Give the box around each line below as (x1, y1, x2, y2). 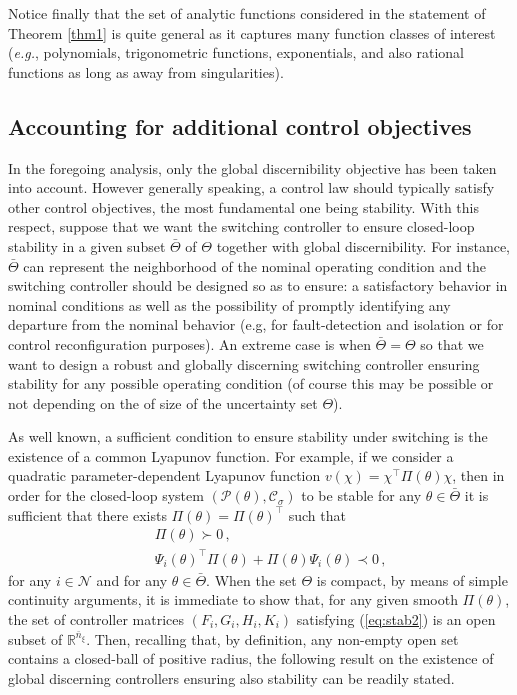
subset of (8, 628, 63, 649)
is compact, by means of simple (316, 569, 508, 590)
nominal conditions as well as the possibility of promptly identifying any (8, 294, 451, 315)
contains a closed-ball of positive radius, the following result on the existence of (8, 648, 494, 669)
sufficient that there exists (8, 504, 167, 525)
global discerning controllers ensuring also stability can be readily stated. (8, 667, 455, 688)
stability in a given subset (8, 235, 166, 256)
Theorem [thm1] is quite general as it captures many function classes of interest (8, 22, 496, 43)
